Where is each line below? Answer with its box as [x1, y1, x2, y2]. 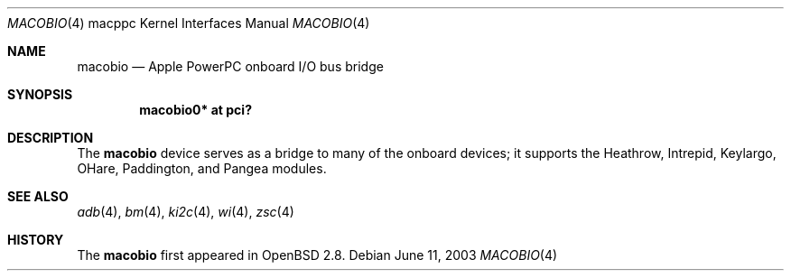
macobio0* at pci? [139, 102, 252, 117]
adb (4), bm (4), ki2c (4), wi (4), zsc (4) [77, 204, 294, 219]
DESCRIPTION [7, 130, 94, 145]
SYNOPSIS [7, 87, 73, 102]
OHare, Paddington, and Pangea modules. [77, 161, 327, 176]
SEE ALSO [7, 189, 69, 204]
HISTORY [7, 232, 64, 247]
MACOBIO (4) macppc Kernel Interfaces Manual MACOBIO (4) [7, 15, 370, 31]
